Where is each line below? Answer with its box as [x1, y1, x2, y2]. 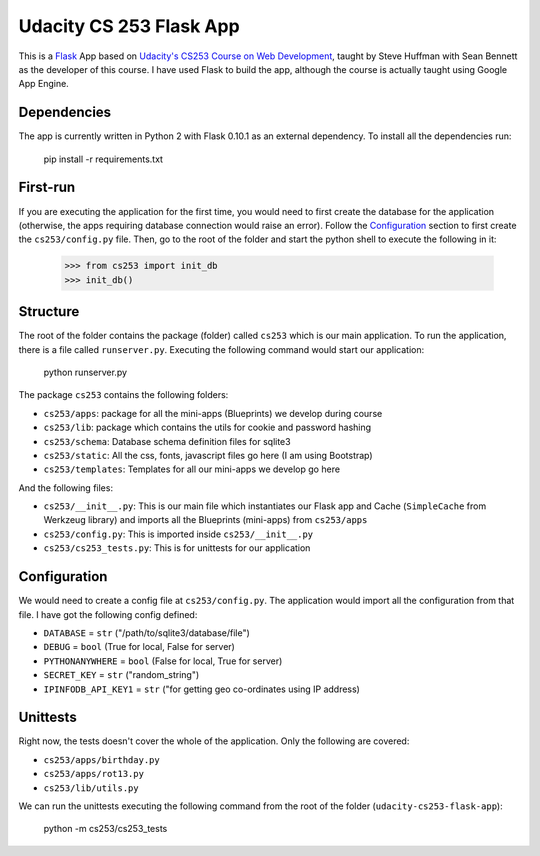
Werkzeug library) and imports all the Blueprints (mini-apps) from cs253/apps [43, 514, 368, 526]
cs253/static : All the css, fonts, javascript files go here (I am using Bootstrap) [43, 449, 374, 461]
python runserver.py [43, 366, 128, 378]
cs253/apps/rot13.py [43, 768, 145, 780]
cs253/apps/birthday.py [43, 754, 160, 765]
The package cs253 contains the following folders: [18, 389, 229, 401]
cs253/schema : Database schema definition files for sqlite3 [43, 435, 291, 447]
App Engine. [18, 78, 69, 90]
